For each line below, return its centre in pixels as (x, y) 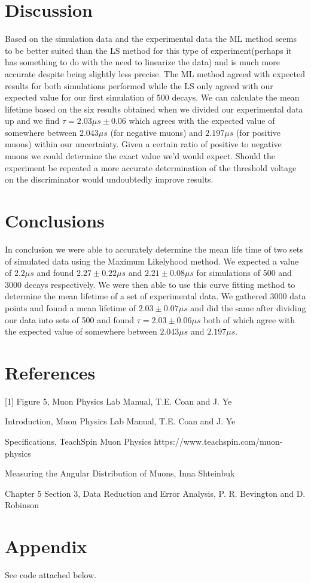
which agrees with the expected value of (202, 121)
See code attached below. (51, 575)
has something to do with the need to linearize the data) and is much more (142, 62)
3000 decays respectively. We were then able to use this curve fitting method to (150, 284)
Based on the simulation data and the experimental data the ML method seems (151, 39)
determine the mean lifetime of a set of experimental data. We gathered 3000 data (155, 296)
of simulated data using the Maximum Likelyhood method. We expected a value (152, 261)
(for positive (258, 132)
